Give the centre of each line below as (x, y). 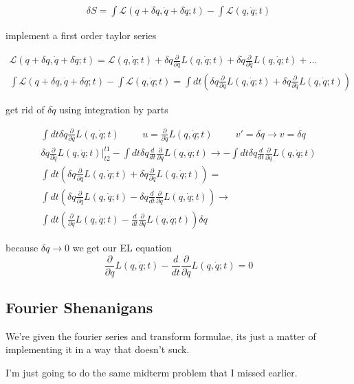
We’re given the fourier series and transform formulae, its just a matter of (161, 336)
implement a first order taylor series (81, 35)
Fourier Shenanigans (79, 307)
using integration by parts (114, 109)
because (22, 247)
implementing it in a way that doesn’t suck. (98, 349)
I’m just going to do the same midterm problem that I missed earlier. (152, 372)
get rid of (25, 109)
